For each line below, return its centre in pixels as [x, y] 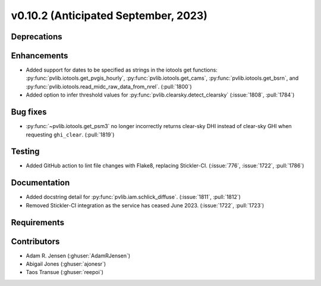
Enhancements [40, 56]
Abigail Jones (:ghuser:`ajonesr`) [66, 264]
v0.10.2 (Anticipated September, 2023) [109, 15]
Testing [25, 152]
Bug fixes [29, 112]
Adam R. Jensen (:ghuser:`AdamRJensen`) [78, 256]
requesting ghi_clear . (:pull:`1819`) [70, 135]
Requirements [38, 223]
